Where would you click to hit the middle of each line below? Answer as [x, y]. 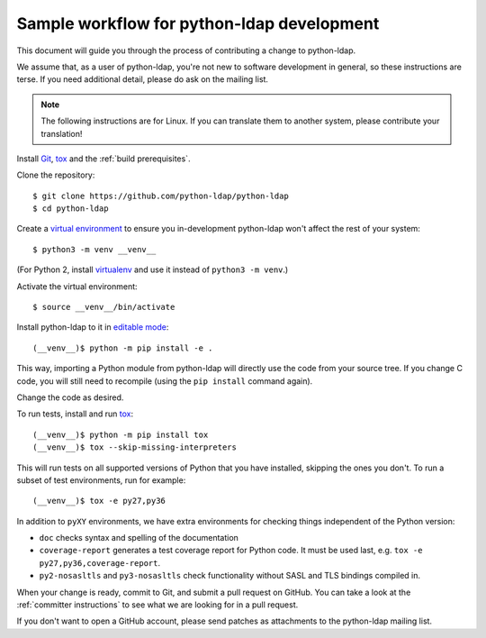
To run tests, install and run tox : [75, 414]
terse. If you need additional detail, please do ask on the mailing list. [143, 79]
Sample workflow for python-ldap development [198, 23]
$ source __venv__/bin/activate [104, 307]
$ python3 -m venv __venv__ [94, 249]
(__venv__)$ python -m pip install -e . [123, 348]
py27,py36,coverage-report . [100, 562]
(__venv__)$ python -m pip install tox [121, 434]
